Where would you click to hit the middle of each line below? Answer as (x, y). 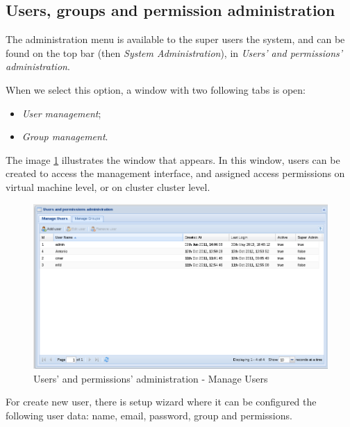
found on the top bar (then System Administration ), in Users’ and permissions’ (174, 52)
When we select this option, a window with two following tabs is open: (156, 89)
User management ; (61, 113)
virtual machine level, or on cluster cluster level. (108, 186)
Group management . (65, 136)
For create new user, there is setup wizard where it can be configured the (161, 402)
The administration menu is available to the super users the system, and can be (175, 39)
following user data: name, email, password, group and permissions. (149, 415)
